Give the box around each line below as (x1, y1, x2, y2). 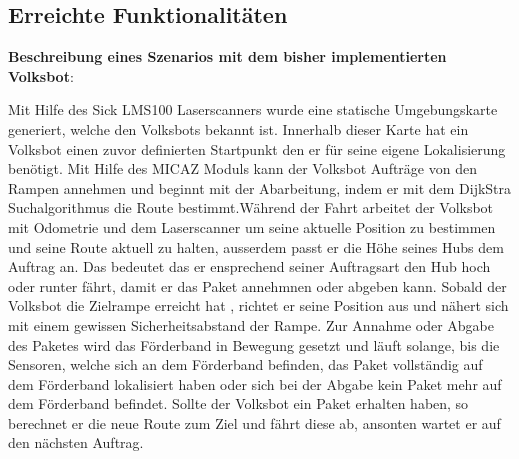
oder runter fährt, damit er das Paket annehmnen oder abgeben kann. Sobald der (8, 275, 507, 296)
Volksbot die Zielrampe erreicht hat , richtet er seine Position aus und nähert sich (8, 295, 509, 316)
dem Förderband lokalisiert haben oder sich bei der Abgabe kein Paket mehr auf (8, 373, 502, 394)
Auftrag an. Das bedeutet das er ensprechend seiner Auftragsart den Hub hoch (8, 256, 491, 277)
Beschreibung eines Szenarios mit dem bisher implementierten (8, 46, 447, 67)
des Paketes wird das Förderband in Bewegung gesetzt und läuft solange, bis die (8, 334, 500, 355)
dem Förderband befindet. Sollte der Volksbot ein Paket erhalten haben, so (8, 393, 469, 414)
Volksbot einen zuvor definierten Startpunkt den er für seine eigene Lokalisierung (8, 138, 506, 159)
